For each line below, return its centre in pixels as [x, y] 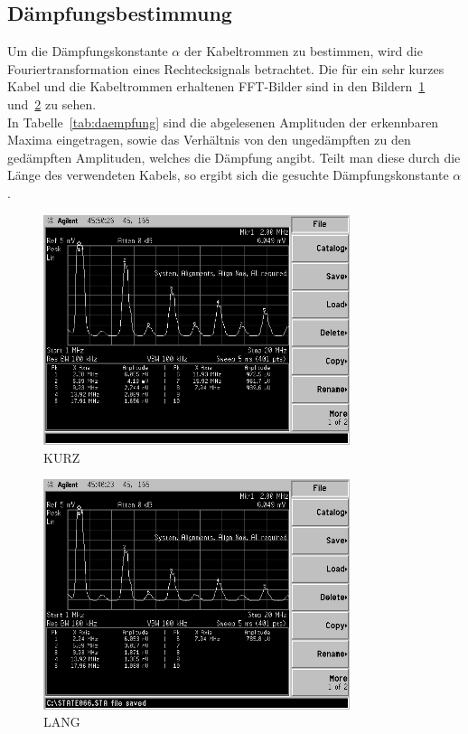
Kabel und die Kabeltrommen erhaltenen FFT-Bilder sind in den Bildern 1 [216, 86]
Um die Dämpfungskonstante [88, 51]
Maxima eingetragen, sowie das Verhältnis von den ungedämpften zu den [209, 140]
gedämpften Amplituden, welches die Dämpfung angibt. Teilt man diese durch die [234, 157]
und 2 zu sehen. [52, 104]
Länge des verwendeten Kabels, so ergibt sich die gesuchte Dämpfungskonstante [228, 175]
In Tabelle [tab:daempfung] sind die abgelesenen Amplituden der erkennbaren [223, 122]
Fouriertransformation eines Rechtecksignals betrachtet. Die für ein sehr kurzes [226, 68]
